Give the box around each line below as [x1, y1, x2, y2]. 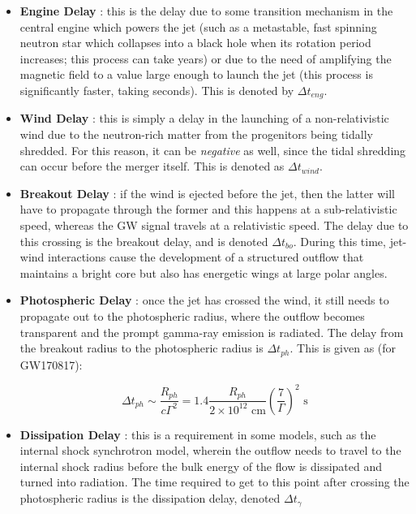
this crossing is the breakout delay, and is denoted [19, 232, 268, 249]
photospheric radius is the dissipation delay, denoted [19, 490, 281, 507]
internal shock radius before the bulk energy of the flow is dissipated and [19, 457, 383, 474]
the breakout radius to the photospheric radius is [19, 339, 264, 356]
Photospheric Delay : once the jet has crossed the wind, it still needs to [19, 292, 389, 309]
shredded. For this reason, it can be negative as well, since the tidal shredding [19, 141, 406, 158]
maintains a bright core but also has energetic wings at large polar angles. [19, 264, 388, 281]
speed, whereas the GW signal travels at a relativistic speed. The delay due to [19, 216, 409, 233]
